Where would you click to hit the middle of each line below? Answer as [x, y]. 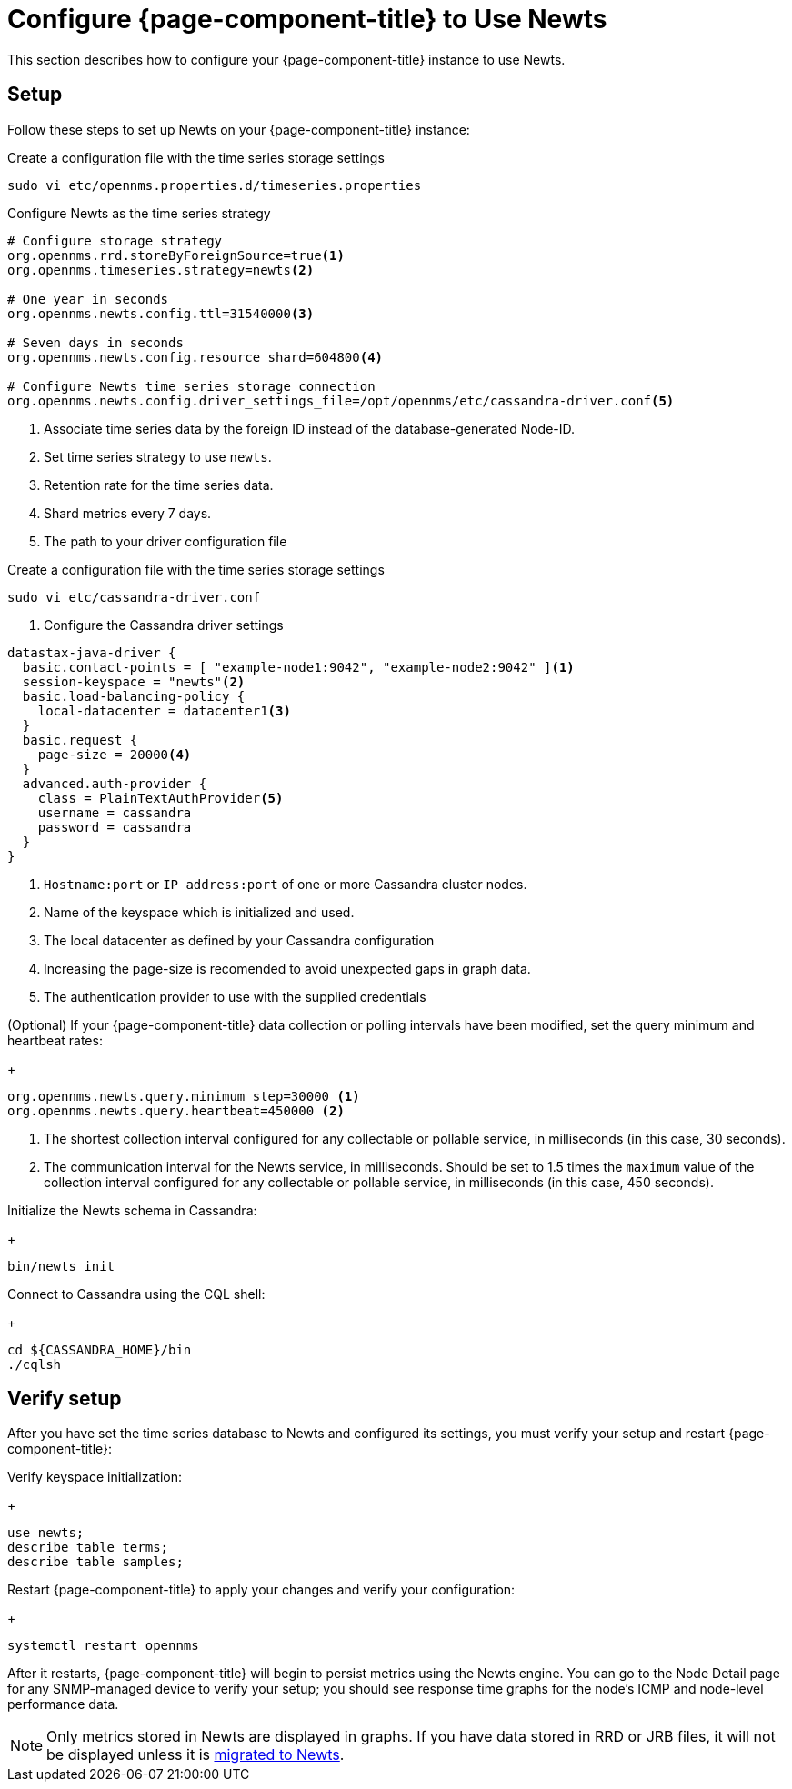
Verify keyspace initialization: [95, 1477]
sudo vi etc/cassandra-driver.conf [134, 597]
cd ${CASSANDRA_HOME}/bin [100, 1349]
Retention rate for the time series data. [159, 485]
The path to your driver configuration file [165, 541]
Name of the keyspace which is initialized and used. [199, 912]
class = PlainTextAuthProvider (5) [160, 798]
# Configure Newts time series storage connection [191, 386]
